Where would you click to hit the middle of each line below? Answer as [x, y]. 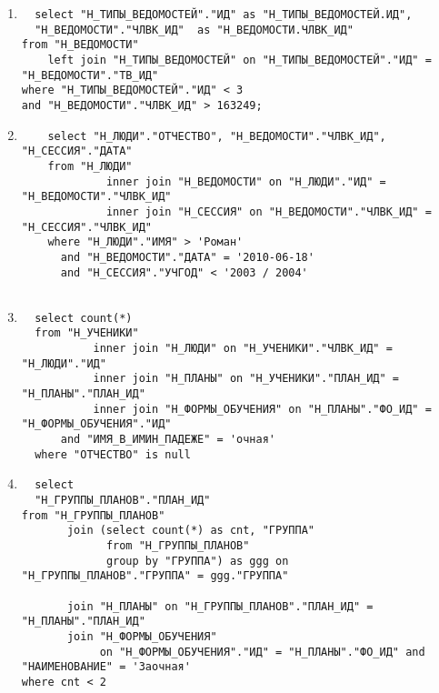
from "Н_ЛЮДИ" [90, 166]
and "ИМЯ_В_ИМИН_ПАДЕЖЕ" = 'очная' [168, 440]
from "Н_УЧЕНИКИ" [87, 333]
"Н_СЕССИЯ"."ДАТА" [77, 151]
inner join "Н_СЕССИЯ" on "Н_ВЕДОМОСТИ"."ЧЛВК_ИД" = [269, 211]
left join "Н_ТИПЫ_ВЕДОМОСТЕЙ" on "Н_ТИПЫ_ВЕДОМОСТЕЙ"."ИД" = [239, 60]
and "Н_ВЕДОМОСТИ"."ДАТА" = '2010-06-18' [187, 257]
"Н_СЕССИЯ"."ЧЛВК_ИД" [86, 227]
